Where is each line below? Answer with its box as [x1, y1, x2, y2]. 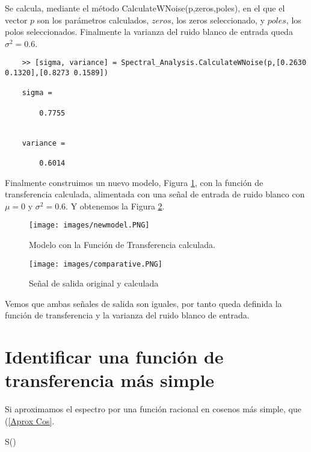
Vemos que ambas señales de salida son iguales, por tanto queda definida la [5, 297, 282, 309]
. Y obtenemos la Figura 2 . [66, 199, 165, 212]
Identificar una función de [5, 344, 224, 369]
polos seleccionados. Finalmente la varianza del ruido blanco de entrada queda [5, 25, 293, 38]
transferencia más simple [5, 368, 215, 392]
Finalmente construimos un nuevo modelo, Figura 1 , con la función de [5, 176, 263, 188]
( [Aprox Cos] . [5, 414, 55, 427]
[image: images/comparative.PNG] [29, 259, 162, 268]
